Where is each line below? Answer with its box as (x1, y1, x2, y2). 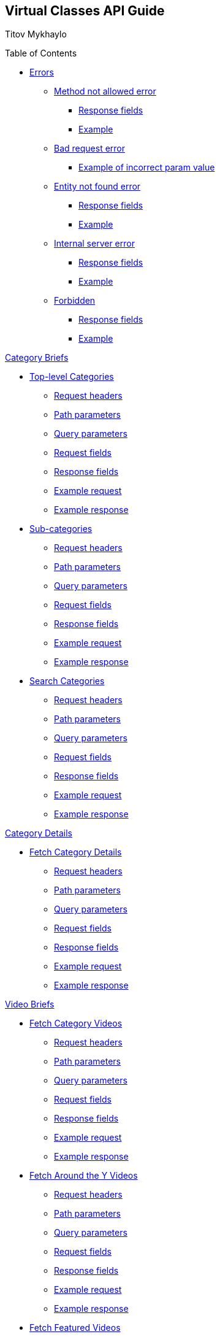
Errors (29, 67, 54, 78)
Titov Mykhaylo (5, 29, 67, 40)
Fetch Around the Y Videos (29, 1170, 138, 1181)
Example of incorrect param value (78, 162, 215, 173)
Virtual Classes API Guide (5, 3, 165, 18)
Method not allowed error (54, 86, 156, 97)
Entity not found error (54, 181, 141, 192)
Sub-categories (29, 523, 93, 534)
